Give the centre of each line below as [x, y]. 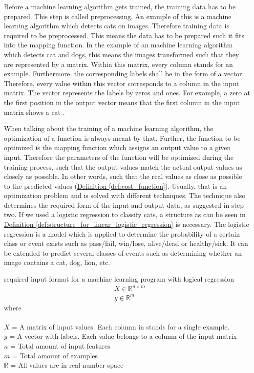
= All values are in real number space [67, 365]
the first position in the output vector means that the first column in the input [122, 102]
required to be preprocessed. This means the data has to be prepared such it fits [124, 35]
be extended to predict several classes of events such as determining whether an [123, 252]
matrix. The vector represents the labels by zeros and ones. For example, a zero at [127, 93]
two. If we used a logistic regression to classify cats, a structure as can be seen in [125, 214]
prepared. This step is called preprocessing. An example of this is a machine [118, 16]
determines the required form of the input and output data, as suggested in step [124, 205]
